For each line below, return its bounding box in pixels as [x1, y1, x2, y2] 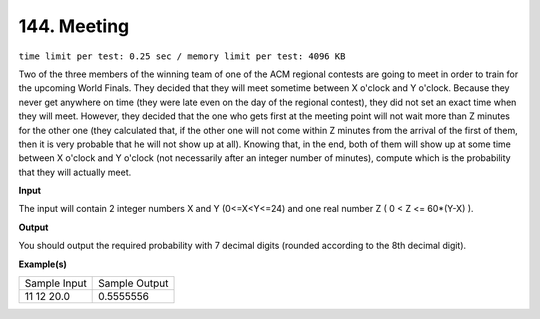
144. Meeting [18, 15, 130, 37]
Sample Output [98, 276, 169, 290]
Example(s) [18, 258, 67, 270]
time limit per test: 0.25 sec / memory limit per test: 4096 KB [18, 50, 346, 62]
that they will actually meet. [18, 166, 132, 178]
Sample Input [24, 276, 87, 290]
